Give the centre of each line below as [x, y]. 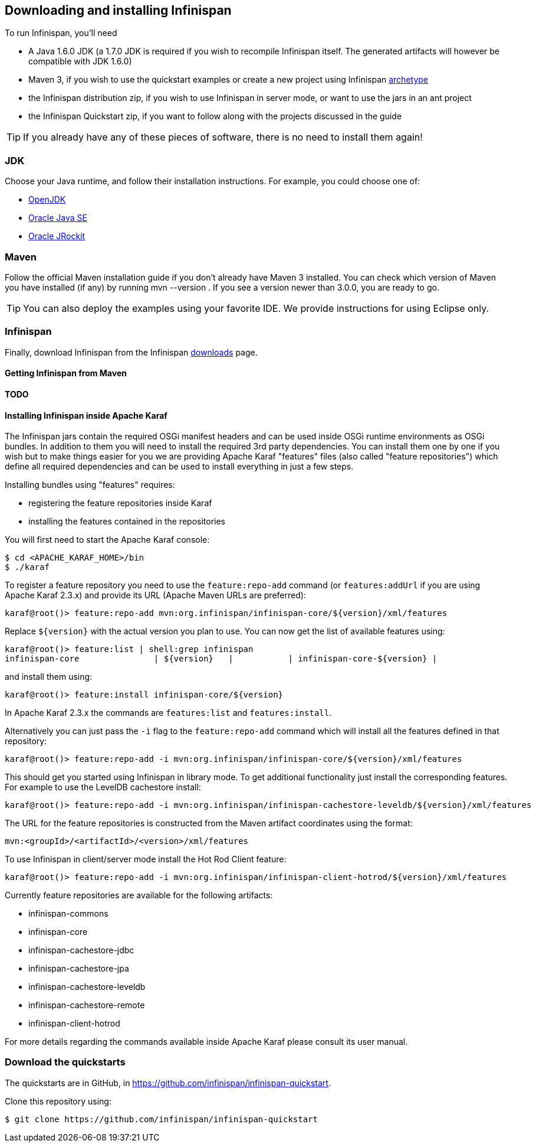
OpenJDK [47, 200]
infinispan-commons [68, 914]
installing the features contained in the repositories [127, 522]
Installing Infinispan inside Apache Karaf [86, 415]
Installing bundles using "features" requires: [90, 485]
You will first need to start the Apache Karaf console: [107, 540]
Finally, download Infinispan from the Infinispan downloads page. [131, 352]
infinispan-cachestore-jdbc [81, 950]
